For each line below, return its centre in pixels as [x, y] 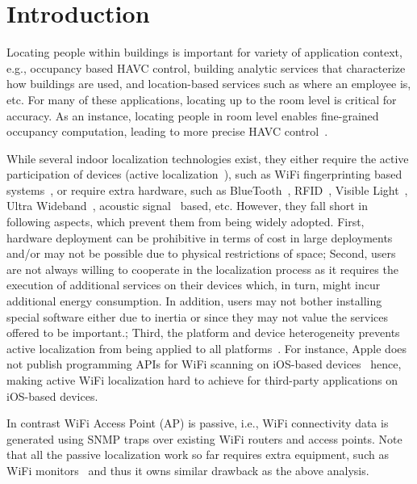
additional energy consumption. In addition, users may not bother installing [194, 301]
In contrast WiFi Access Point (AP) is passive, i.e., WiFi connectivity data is [198, 423]
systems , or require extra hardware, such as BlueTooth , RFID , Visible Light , [207, 189]
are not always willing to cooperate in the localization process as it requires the [202, 269]
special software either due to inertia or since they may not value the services [198, 316]
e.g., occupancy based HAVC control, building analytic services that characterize [206, 67]
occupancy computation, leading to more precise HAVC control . [167, 131]
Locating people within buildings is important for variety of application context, [204, 52]
